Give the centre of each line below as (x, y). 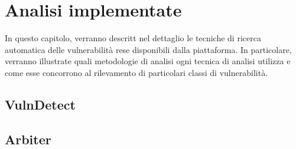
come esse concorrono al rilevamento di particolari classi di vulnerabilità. (136, 72)
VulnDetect (40, 104)
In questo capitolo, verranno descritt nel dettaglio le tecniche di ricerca (133, 38)
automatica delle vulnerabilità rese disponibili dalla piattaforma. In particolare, (148, 49)
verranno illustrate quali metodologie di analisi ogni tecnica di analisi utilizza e (148, 61)
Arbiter (28, 139)
